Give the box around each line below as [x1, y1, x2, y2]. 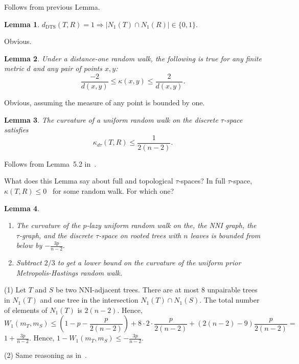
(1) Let [4, 284, 26, 295]
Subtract [16, 257, 42, 268]
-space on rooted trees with [99, 230, 181, 240]
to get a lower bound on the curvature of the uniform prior [57, 257, 241, 268]
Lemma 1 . [4, 18, 40, 29]
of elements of [4, 304, 48, 315]
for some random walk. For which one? [52, 186, 174, 196]
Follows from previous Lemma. [4, 2, 100, 12]
